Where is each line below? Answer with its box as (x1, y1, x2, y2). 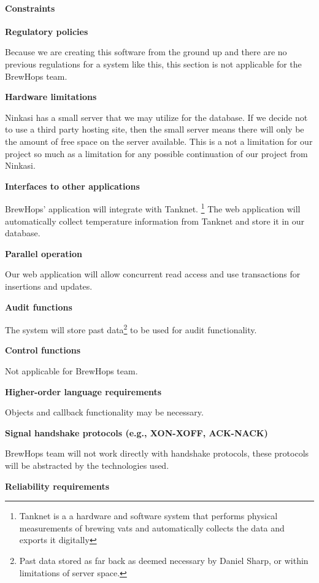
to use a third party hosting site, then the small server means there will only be (5, 123, 304, 136)
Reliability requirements (5, 479, 110, 492)
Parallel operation (5, 247, 82, 260)
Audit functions (5, 300, 72, 313)
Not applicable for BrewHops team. (5, 364, 138, 377)
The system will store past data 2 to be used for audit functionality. (5, 322, 257, 336)
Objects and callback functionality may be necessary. (5, 406, 204, 419)
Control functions (5, 344, 80, 357)
